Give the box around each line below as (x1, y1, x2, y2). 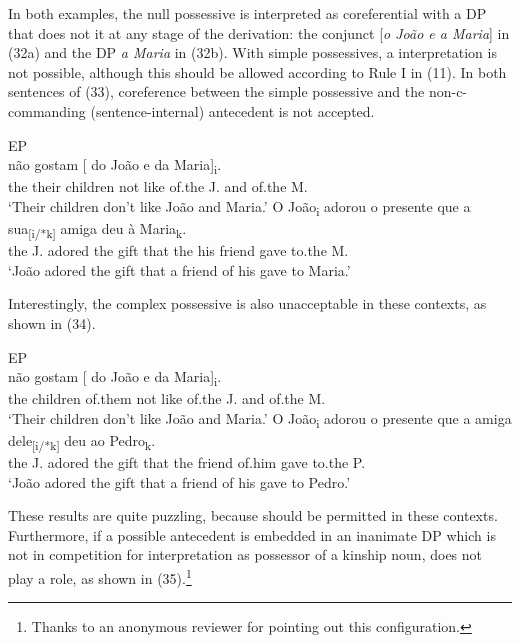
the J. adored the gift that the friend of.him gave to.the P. (8, 452, 366, 473)
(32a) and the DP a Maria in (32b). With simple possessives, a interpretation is (8, 42, 497, 63)
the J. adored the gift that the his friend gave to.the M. (8, 240, 349, 261)
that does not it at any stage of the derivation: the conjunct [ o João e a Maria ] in (8, 22, 510, 43)
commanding (8, 100, 86, 121)
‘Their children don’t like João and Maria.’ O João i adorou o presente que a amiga (8, 407, 512, 431)
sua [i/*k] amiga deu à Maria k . (8, 218, 187, 241)
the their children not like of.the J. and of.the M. (8, 176, 308, 197)
